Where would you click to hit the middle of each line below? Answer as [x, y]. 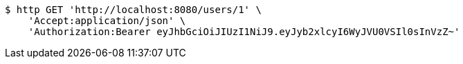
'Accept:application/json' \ [107, 21]
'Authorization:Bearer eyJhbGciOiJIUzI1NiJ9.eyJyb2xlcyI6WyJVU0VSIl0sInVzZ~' [244, 32]
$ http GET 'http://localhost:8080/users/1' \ [133, 10]
